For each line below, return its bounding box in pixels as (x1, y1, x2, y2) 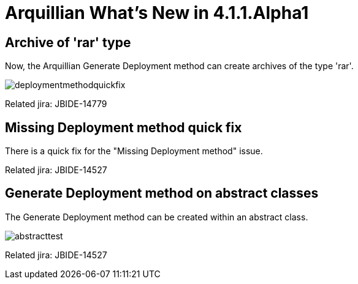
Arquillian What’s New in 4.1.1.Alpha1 (5, 2, 309, 23)
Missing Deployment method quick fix (5, 119, 242, 135)
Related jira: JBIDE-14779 (5, 99, 107, 110)
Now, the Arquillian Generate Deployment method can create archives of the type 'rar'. (5, 61, 354, 72)
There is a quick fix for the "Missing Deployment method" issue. (5, 146, 263, 157)
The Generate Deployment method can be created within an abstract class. (5, 211, 308, 222)
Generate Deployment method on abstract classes (5, 185, 319, 201)
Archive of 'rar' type (5, 34, 131, 50)
